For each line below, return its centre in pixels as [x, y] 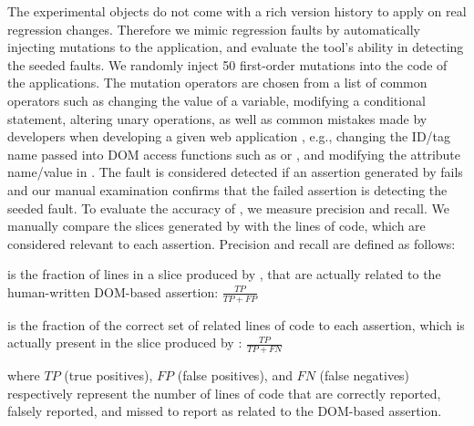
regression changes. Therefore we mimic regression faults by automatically [214, 29]
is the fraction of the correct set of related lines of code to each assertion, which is [236, 324]
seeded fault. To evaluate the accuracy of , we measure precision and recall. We [228, 208]
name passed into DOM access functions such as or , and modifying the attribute [234, 154]
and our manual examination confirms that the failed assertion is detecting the [227, 189]
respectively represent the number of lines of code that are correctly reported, [224, 393]
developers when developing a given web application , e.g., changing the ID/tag [229, 136]
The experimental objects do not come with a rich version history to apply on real [237, 11]
